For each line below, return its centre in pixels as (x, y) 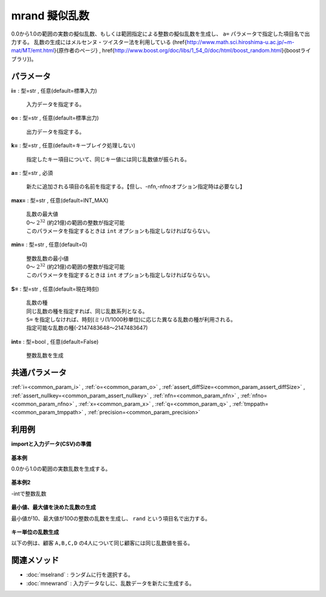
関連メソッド (35, 561)
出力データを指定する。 (55, 131)
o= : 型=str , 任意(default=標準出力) (55, 118)
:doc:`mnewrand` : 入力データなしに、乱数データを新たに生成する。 (110, 583)
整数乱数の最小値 (47, 258)
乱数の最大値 (42, 214)
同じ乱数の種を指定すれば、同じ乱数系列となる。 (87, 311)
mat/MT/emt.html (33, 51)
